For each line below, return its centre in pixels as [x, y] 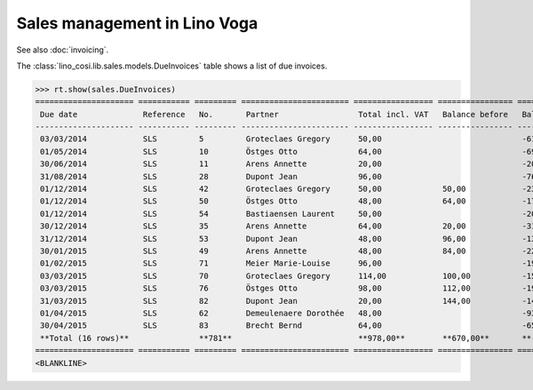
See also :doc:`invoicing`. [63, 50]
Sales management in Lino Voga [137, 23]
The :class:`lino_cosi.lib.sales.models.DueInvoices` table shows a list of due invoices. [172, 66]
